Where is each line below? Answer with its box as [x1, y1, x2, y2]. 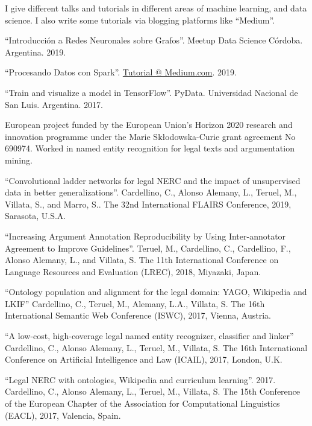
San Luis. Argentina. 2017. [5, 98, 103, 110]
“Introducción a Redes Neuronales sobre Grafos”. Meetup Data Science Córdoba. [5, 34, 303, 46]
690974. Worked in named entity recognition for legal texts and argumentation [5, 142, 295, 154]
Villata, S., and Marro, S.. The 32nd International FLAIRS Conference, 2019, [5, 197, 292, 210]
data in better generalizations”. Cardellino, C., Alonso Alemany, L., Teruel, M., [5, 186, 297, 199]
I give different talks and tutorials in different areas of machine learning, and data [5, 2, 307, 14]
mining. [5, 153, 33, 166]
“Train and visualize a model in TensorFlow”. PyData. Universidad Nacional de [5, 86, 298, 98]
